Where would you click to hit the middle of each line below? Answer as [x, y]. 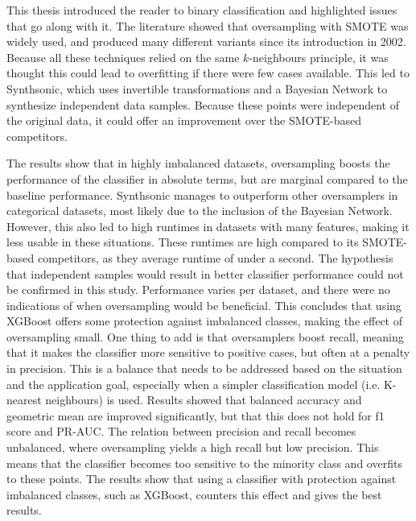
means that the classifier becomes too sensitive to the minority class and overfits [204, 463]
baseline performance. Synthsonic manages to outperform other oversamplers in [202, 194]
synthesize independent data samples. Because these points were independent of [203, 104]
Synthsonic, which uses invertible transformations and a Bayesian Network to [197, 88]
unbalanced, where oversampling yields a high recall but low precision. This [193, 447]
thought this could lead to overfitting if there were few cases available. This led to [208, 73]
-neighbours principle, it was [319, 57]
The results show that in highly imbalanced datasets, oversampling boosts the [198, 163]
